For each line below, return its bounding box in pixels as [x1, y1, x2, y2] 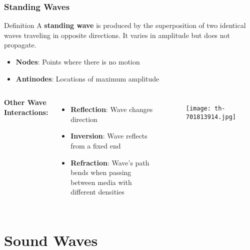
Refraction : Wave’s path [70, 157, 149, 167]
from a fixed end [70, 140, 121, 150]
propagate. [4, 39, 36, 50]
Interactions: [4, 106, 48, 117]
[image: [185, 105, 211, 112]
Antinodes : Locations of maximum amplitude [15, 73, 159, 83]
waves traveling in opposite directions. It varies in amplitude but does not [4, 29, 230, 40]
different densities [70, 186, 124, 197]
